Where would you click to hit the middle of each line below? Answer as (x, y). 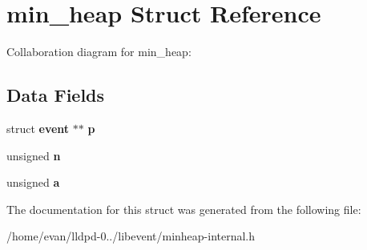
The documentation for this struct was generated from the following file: (184, 209)
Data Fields (56, 95)
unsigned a (33, 182)
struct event (38, 128)
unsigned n (34, 155)
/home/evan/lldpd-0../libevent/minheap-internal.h (131, 236)
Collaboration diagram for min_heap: (99, 52)
